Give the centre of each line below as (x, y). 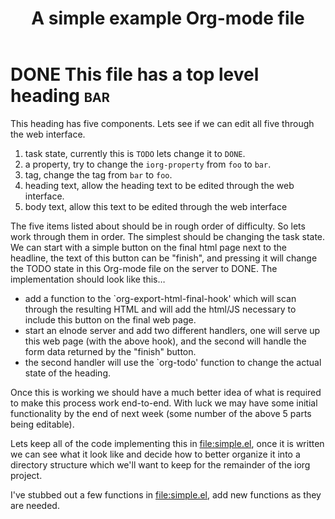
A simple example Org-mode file (168, 18)
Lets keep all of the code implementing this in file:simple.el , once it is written (167, 443)
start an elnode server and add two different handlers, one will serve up (172, 330)
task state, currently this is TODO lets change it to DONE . (135, 153)
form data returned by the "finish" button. (110, 351)
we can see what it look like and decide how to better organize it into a (155, 454)
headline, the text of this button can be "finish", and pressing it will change (164, 258)
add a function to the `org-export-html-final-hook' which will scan (160, 298)
